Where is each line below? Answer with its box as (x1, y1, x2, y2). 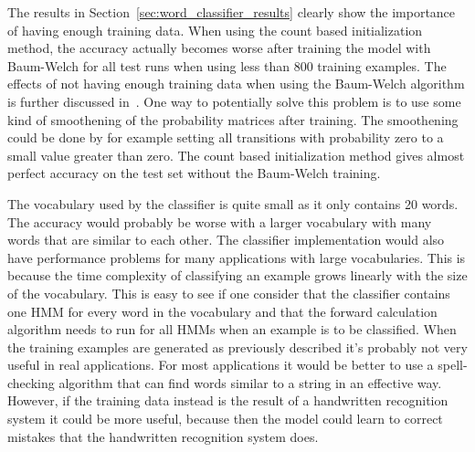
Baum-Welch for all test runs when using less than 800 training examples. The (7, 56, 447, 75)
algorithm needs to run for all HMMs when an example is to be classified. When (7, 320, 457, 339)
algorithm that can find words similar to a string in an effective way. (58, 373, 442, 392)
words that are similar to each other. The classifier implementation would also (7, 230, 445, 249)
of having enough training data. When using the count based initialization (7, 20, 423, 39)
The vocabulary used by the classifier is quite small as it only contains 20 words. (7, 194, 459, 213)
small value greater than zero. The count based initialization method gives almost (7, 145, 465, 164)
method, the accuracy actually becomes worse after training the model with (7, 38, 431, 58)
